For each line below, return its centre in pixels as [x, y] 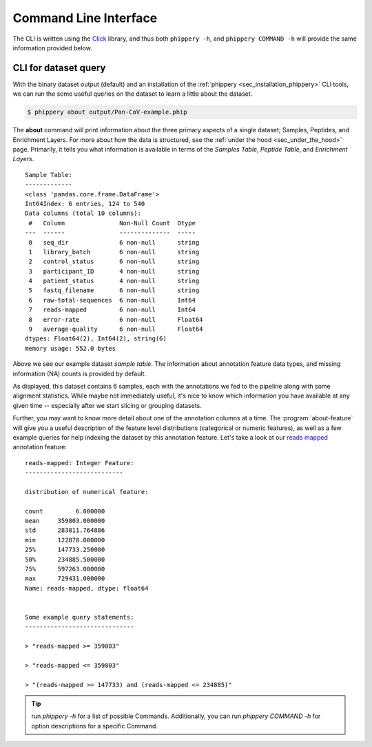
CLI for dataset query [59, 68]
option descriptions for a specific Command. [95, 726]
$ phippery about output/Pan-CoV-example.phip [107, 112]
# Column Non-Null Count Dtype [112, 223]
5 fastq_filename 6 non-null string [114, 290]
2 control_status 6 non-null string [114, 262]
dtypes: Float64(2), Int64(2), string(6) [96, 339]
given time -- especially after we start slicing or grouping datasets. [107, 405]
